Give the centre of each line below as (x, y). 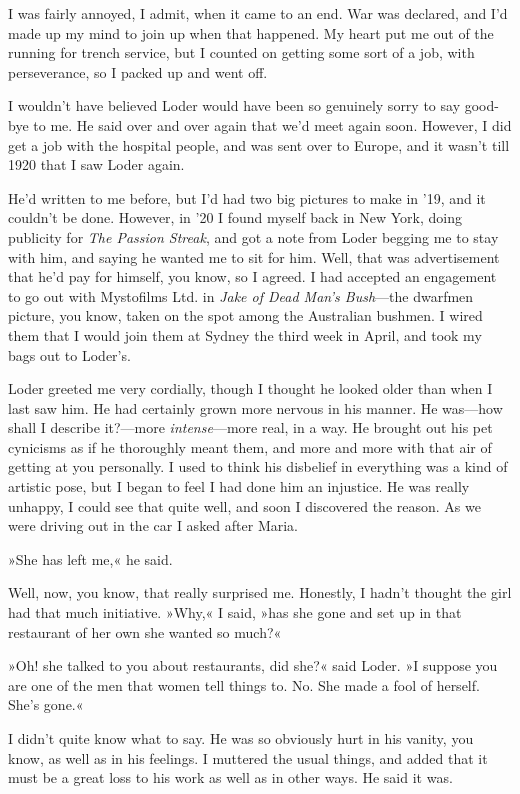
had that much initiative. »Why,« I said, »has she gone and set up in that (235, 612)
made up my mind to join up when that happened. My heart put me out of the (251, 32)
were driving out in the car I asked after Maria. (153, 525)
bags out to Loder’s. (69, 354)
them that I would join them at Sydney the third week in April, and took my (245, 334)
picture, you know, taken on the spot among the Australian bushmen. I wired (245, 315)
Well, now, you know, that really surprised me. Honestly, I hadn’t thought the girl (260, 592)
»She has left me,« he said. (90, 558)
